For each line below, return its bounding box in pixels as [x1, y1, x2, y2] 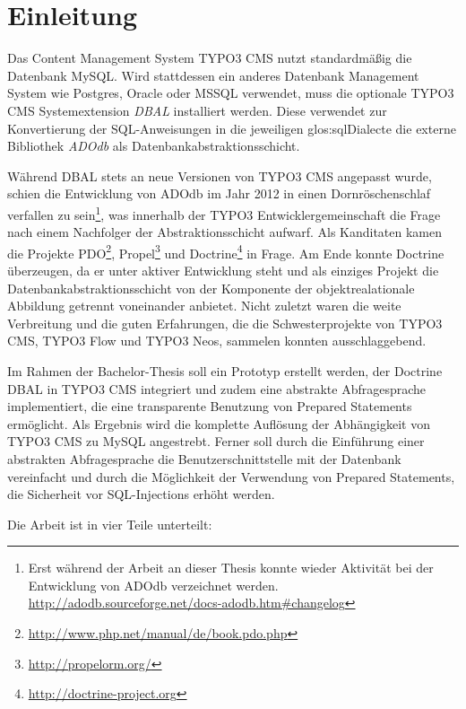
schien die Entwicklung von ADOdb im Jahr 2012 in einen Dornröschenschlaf [7, 184, 431, 203]
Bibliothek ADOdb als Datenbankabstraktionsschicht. [7, 136, 300, 155]
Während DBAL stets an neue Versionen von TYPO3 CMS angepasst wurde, [7, 166, 432, 185]
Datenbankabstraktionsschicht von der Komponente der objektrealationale [7, 278, 415, 297]
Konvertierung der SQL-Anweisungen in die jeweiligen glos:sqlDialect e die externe [7, 118, 456, 137]
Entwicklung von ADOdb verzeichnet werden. [28, 575, 279, 594]
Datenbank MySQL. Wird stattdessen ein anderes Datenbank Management [7, 66, 419, 84]
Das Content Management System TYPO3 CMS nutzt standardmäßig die [7, 48, 412, 67]
